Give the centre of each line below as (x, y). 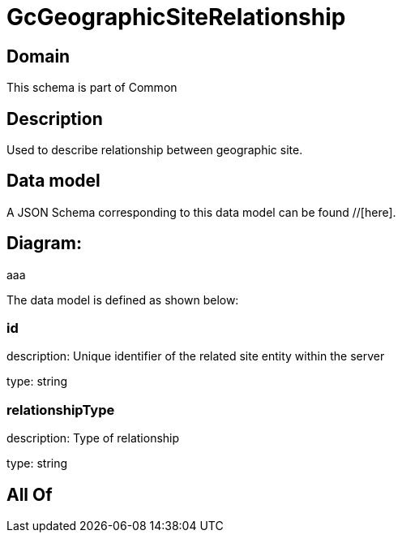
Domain (38, 56)
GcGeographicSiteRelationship (176, 17)
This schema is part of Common (92, 88)
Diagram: (44, 244)
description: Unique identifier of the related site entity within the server (196, 356)
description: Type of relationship (93, 438)
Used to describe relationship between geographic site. (155, 150)
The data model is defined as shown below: (123, 300)
